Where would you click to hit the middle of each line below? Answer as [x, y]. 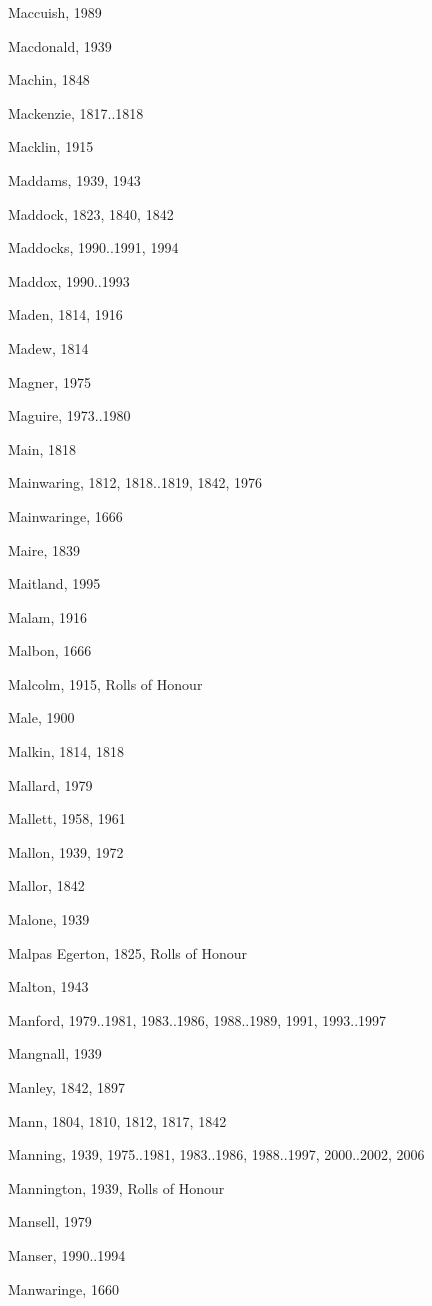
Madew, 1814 [48, 347]
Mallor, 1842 [46, 885]
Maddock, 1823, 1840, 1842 [91, 213]
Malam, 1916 [47, 616]
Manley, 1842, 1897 [67, 1087]
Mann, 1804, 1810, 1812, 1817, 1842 [117, 1120]
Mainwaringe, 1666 [65, 515]
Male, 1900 [41, 717]
